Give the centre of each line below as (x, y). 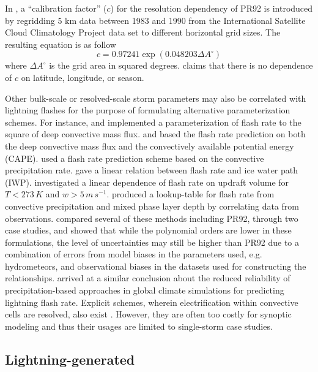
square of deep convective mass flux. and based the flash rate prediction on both (155, 134)
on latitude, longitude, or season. (83, 77)
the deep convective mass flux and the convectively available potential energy (150, 146)
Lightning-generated (70, 359)
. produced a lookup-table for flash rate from (190, 194)
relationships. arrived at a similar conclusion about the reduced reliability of (148, 278)
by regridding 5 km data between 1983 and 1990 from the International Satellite (155, 20)
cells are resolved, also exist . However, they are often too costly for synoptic (148, 314)
